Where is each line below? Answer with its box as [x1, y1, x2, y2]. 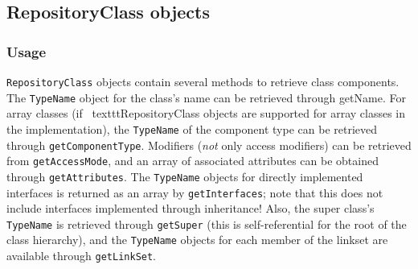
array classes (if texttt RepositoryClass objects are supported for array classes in [6, 105, 406, 122]
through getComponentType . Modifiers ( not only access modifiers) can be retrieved [6, 136, 412, 153]
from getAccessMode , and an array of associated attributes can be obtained [6, 152, 379, 169]
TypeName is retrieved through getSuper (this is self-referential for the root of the [6, 215, 407, 232]
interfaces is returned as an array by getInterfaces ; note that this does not [6, 184, 383, 201]
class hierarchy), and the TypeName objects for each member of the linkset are [6, 231, 388, 248]
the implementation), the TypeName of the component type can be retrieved [6, 120, 378, 137]
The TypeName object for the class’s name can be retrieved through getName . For [6, 89, 406, 106]
